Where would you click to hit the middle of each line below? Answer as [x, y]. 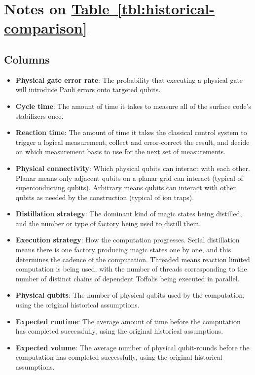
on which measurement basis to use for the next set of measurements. [121, 152]
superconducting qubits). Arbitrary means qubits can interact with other [126, 187]
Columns [27, 59]
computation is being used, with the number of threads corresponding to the [131, 269]
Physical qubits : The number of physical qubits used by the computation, [130, 295]
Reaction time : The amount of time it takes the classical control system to [131, 132]
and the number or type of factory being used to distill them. [108, 223]
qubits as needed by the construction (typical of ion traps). [105, 197]
